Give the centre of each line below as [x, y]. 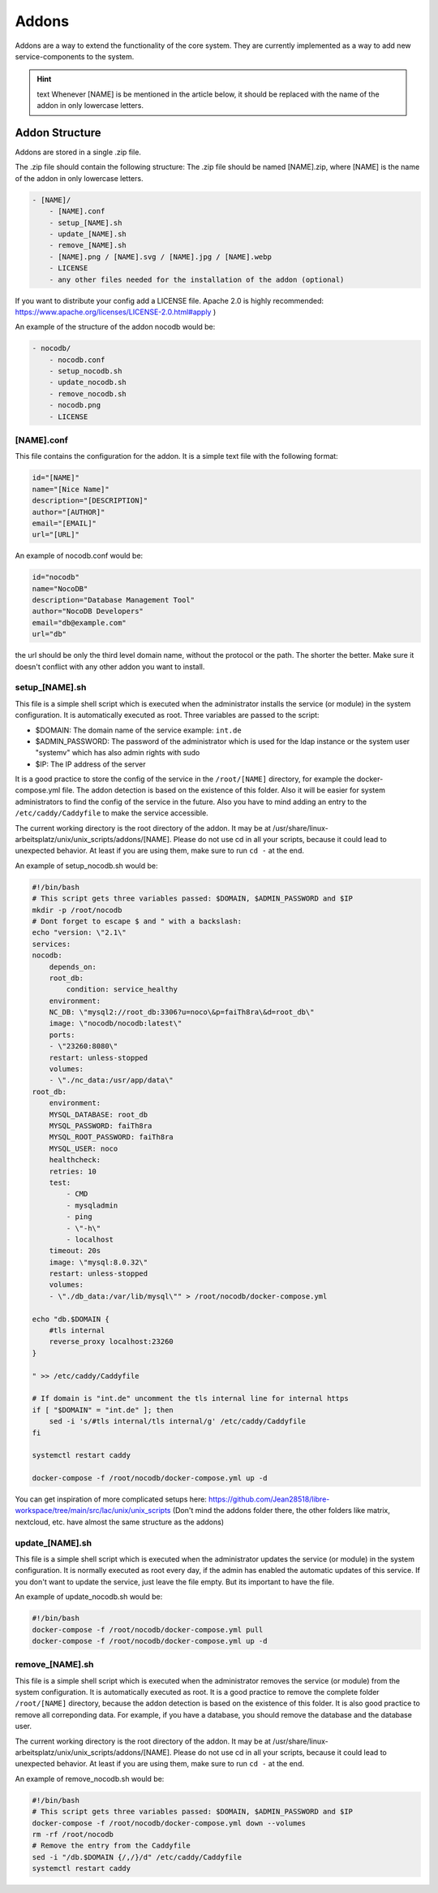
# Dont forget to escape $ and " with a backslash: [137, 921]
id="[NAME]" [56, 478]
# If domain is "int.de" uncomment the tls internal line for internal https [190, 1398]
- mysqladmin [92, 1205]
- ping [79, 1217]
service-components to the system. [75, 56]
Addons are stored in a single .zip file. [78, 152]
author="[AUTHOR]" [69, 512]
